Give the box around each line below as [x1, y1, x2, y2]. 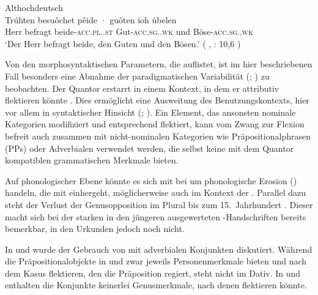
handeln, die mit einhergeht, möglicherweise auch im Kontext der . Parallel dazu [5, 186, 306, 199]
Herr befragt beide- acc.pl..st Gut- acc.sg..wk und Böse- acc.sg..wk [5, 25, 253, 38]
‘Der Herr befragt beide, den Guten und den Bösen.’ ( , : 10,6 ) [5, 37, 241, 50]
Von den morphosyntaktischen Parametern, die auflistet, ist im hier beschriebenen [5, 58, 312, 70]
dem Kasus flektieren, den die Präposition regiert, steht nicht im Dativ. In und [5, 266, 301, 279]
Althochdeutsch [5, 1, 63, 13]
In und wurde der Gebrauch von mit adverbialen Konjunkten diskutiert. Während [5, 242, 312, 255]
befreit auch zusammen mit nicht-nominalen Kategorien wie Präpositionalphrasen [5, 129, 311, 142]
